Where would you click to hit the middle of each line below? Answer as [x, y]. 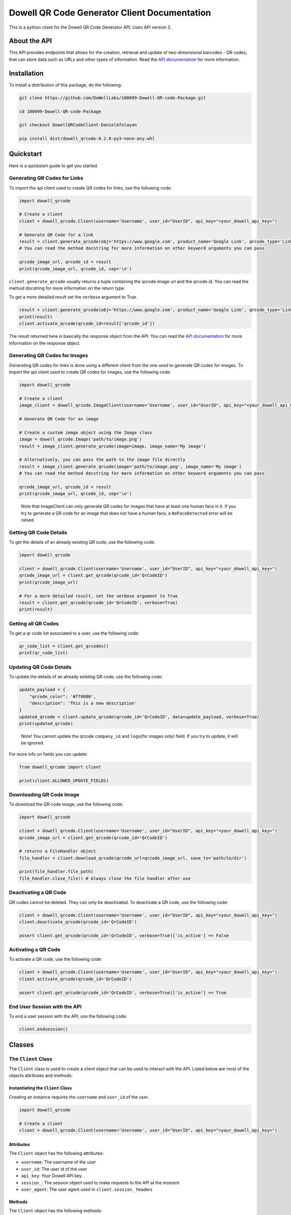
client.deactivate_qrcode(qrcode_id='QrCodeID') [78, 922]
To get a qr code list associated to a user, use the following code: [74, 633]
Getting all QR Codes [34, 624]
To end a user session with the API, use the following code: [68, 1016]
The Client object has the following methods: [56, 1211]
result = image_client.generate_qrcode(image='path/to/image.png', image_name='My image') [130, 466]
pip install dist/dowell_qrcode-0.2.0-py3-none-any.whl [87, 139]
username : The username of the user [59, 1162]
